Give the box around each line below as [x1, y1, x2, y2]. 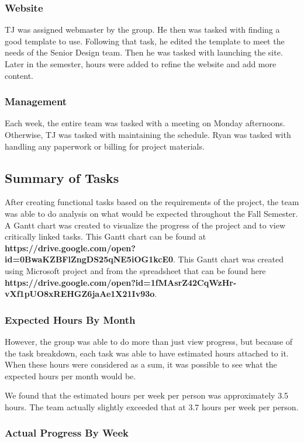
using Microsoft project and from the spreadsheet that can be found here [5, 264, 266, 276]
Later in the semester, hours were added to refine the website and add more [5, 58, 277, 70]
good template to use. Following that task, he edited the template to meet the [5, 34, 285, 47]
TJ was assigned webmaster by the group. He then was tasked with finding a [5, 23, 280, 36]
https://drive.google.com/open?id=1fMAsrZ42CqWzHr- [5, 276, 237, 288]
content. [5, 69, 33, 81]
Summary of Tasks [5, 168, 119, 186]
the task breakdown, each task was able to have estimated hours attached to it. [5, 347, 289, 359]
